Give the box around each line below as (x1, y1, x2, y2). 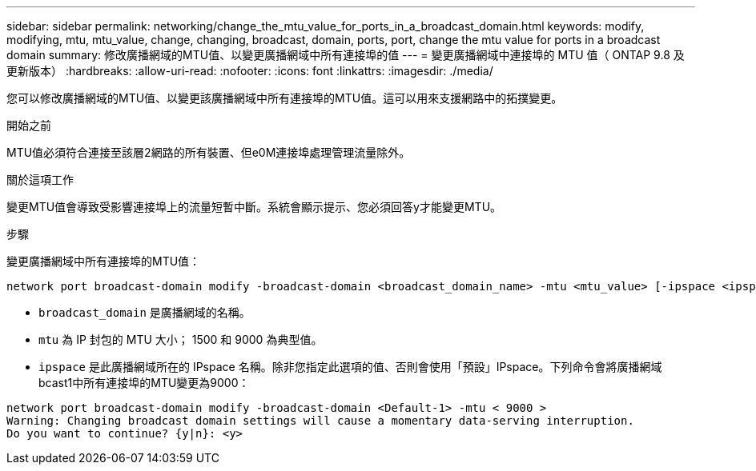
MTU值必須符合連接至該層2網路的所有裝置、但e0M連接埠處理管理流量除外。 (6, 146, 411, 159)
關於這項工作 (6, 173, 74, 186)
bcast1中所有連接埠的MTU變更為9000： (38, 376, 250, 389)
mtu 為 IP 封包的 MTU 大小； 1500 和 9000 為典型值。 (38, 333, 323, 346)
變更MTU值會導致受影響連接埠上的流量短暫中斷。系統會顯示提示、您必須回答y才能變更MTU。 (6, 200, 502, 214)
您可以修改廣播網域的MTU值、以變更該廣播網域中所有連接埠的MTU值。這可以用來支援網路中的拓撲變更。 (6, 91, 563, 105)
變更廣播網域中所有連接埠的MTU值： (6, 254, 201, 268)
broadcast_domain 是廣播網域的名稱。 (38, 305, 251, 319)
